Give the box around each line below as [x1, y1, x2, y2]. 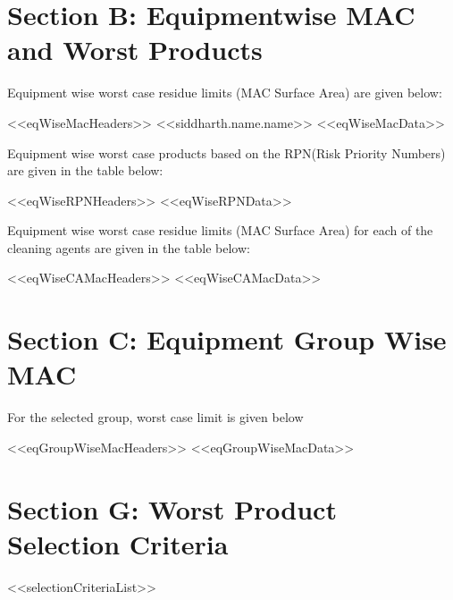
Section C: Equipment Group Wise [7, 321, 447, 358]
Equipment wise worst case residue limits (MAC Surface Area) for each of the [7, 221, 433, 240]
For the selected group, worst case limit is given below [7, 408, 304, 427]
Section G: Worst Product [7, 490, 337, 527]
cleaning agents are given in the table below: [7, 238, 250, 257]
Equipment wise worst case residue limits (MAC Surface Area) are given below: [7, 83, 442, 102]
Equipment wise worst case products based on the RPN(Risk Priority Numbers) [7, 143, 446, 162]
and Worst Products [7, 31, 263, 68]
